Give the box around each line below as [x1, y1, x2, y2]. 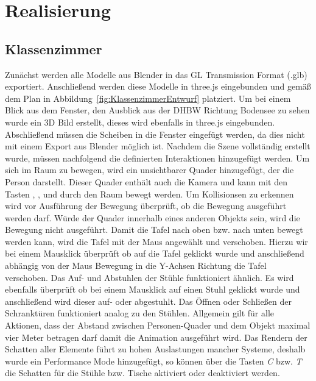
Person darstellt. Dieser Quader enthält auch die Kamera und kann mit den [5, 175, 288, 188]
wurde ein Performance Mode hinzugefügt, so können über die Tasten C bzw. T [5, 354, 302, 367]
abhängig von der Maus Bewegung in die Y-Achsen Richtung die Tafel [5, 259, 267, 272]
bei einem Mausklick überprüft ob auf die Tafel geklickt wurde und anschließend [5, 247, 304, 260]
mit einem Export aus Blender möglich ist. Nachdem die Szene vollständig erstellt [5, 140, 311, 152]
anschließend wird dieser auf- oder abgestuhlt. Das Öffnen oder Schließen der [5, 294, 292, 307]
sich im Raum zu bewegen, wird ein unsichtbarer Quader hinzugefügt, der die [5, 163, 294, 176]
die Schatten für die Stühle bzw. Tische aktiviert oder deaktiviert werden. [5, 366, 280, 379]
